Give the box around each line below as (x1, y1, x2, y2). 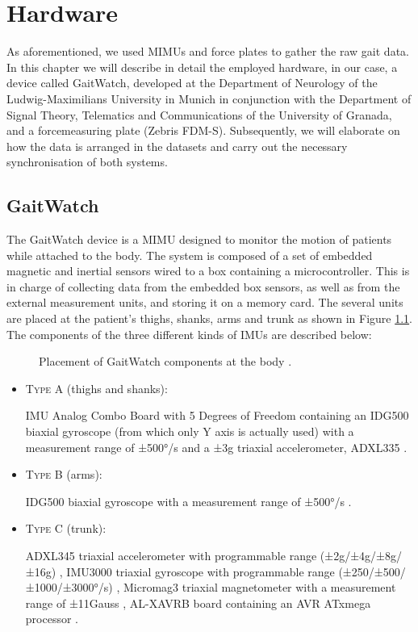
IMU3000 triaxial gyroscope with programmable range (66, 563, 335, 580)
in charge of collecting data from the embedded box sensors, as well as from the (6, 278, 400, 295)
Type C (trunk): (25, 520, 107, 537)
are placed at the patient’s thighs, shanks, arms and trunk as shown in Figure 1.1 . (6, 310, 412, 327)
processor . (25, 610, 78, 627)
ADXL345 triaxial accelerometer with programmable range (25, 546, 317, 563)
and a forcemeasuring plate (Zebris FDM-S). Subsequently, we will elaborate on (6, 122, 400, 139)
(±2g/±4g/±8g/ (320, 546, 402, 563)
